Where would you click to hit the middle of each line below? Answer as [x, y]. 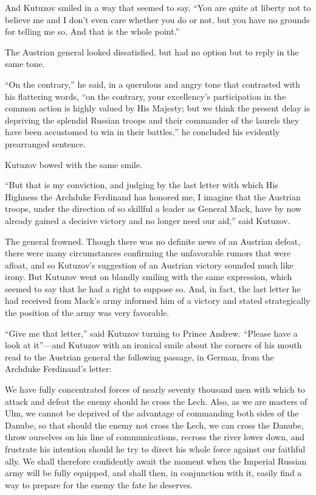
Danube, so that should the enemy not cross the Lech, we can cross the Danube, [154, 425]
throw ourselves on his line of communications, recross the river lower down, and [155, 437]
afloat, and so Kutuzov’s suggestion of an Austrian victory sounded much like [149, 265]
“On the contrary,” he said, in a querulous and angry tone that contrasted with [153, 84]
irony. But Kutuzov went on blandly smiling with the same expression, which [149, 277]
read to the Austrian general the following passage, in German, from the [139, 356]
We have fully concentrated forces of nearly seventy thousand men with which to [155, 389]
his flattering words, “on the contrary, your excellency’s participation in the [146, 96]
